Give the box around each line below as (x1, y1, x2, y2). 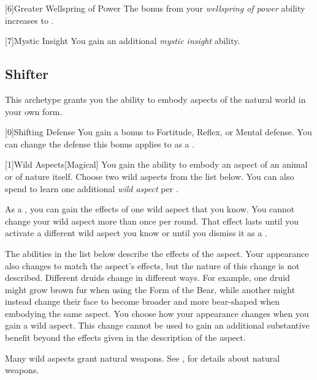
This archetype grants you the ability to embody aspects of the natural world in (5, 92, 306, 105)
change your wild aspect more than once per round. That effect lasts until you (5, 214, 299, 227)
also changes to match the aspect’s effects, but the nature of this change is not (5, 259, 300, 272)
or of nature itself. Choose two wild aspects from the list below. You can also (5, 170, 294, 182)
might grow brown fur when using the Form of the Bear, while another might (5, 283, 296, 296)
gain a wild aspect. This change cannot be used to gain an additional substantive (5, 319, 310, 332)
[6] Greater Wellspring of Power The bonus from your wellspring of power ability (5, 2, 305, 14)
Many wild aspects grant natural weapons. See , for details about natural (5, 351, 280, 364)
